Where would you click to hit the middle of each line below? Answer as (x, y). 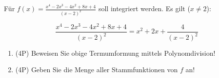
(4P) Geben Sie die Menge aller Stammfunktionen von (97, 69)
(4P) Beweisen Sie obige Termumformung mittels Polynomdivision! (115, 53)
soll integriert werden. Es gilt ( (144, 8)
